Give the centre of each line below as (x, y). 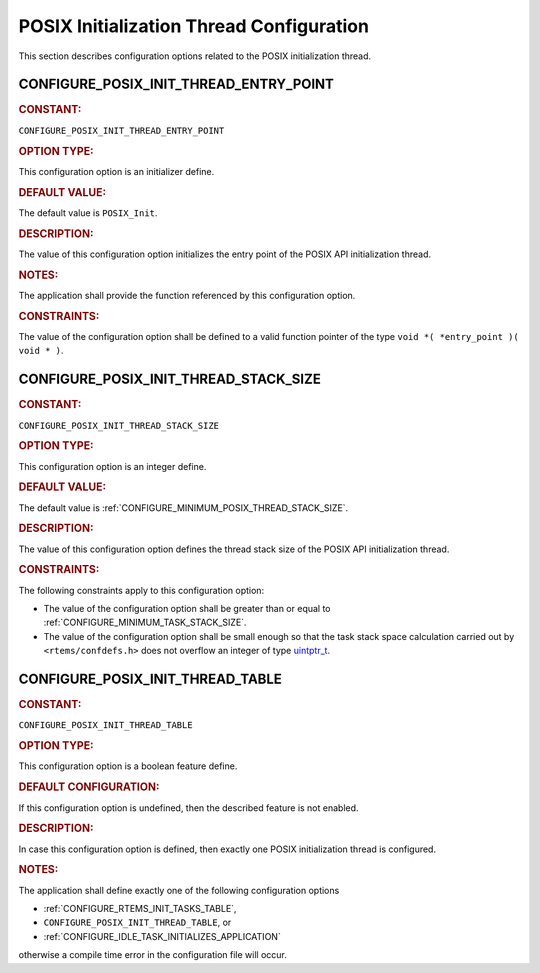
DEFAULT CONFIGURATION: (89, 787)
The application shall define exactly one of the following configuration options (179, 890)
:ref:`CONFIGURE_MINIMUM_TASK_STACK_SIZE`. (145, 622)
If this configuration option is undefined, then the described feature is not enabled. (188, 807)
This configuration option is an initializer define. (116, 171)
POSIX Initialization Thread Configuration (194, 26)
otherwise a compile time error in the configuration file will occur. (152, 955)
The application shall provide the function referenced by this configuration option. (187, 295)
